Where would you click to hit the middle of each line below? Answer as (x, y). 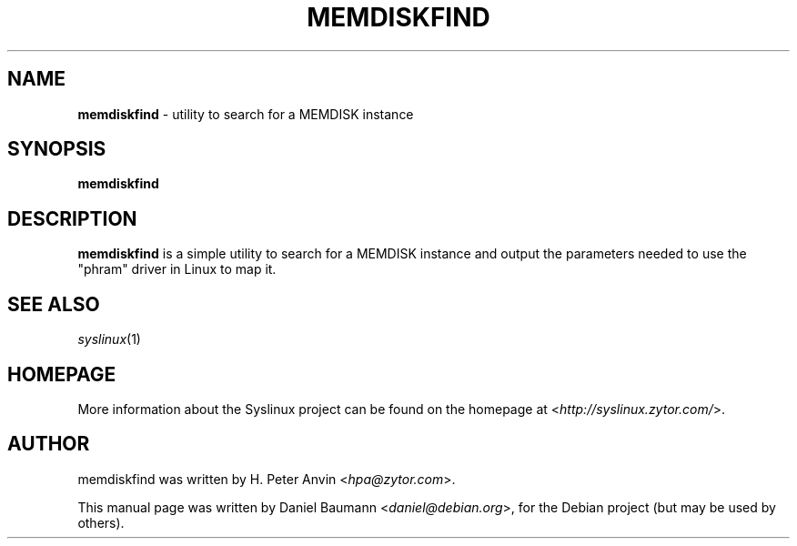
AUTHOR (49, 444)
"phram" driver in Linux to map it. (177, 269)
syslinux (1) (109, 339)
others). (101, 522)
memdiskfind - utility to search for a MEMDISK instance (246, 114)
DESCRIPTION (72, 218)
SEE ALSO (54, 304)
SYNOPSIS (57, 149)
